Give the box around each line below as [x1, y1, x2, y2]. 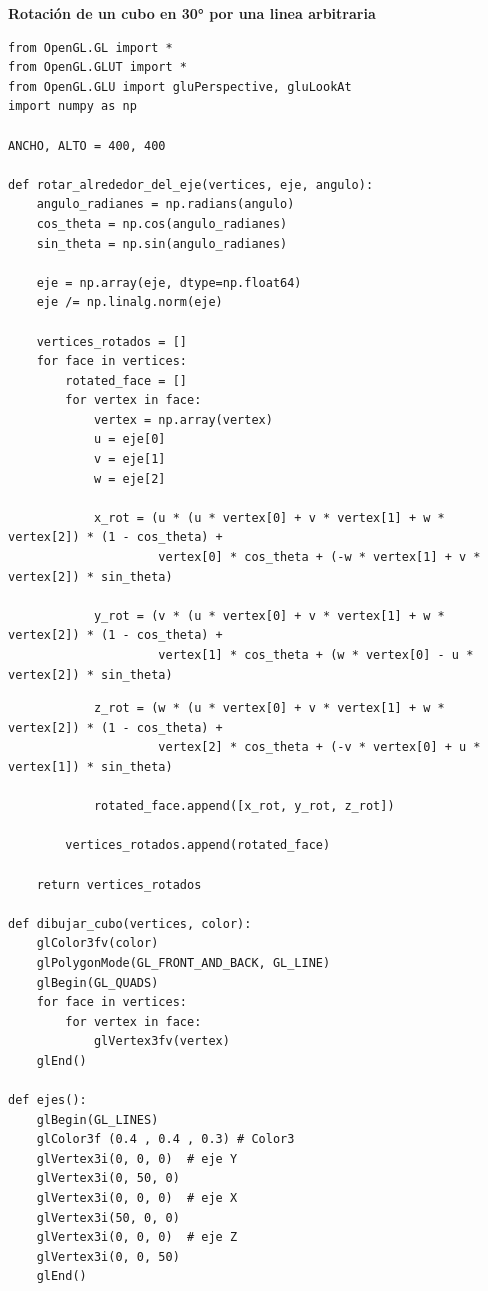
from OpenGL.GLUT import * [8, 60, 187, 75]
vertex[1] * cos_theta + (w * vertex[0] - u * [158, 648, 474, 662]
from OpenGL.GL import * [8, 40, 173, 55]
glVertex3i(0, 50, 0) [36, 1171, 180, 1186]
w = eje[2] [93, 471, 166, 486]
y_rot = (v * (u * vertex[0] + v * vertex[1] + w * [93, 608, 445, 623]
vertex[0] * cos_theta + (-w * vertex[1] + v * [158, 550, 481, 565]
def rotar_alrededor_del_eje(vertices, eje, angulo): [8, 177, 374, 192]
